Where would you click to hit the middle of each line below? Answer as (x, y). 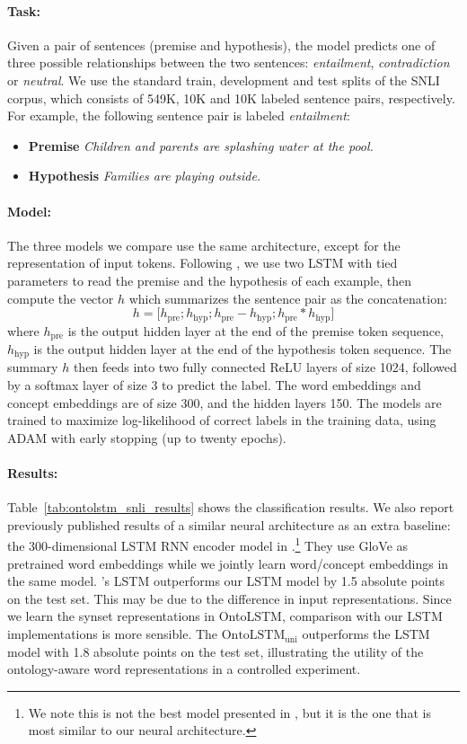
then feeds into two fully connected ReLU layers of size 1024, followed (265, 367)
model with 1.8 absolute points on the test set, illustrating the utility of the (216, 651)
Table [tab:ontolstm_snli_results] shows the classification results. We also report (231, 507)
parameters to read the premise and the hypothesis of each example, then (209, 280)
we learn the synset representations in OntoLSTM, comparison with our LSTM (225, 616)
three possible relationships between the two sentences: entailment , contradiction (229, 62)
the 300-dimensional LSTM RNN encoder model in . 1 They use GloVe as (208, 545)
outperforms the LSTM (366, 634)
